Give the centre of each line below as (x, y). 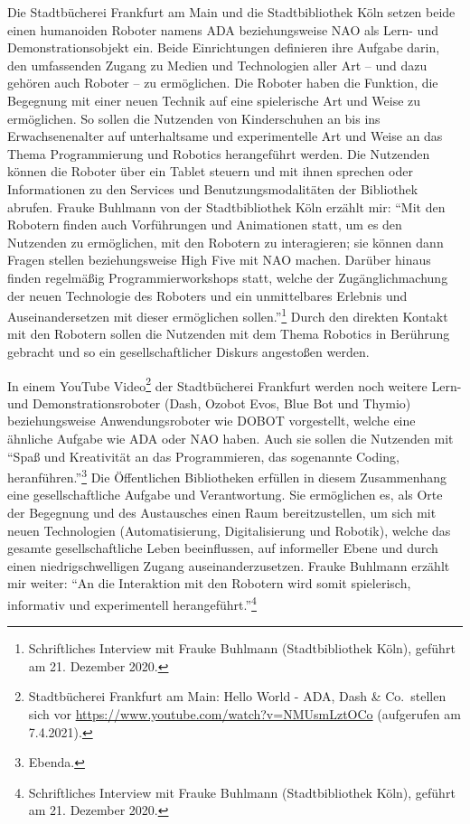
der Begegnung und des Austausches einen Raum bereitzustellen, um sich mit (222, 512)
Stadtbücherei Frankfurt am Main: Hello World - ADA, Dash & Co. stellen (237, 696)
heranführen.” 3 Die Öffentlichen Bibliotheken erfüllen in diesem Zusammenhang (227, 476)
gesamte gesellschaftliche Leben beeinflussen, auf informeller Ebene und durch (223, 548)
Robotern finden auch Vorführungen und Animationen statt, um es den (205, 225)
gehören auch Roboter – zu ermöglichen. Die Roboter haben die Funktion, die (223, 83)
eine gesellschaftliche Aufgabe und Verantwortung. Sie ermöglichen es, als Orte (225, 495)
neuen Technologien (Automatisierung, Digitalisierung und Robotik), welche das (229, 530)
